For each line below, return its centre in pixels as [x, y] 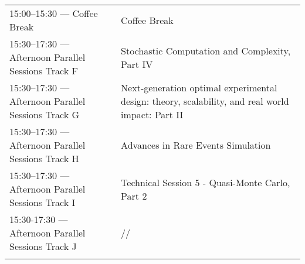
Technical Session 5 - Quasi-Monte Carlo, [206, 182]
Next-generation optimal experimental [199, 88]
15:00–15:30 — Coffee [54, 13]
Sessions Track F [44, 71]
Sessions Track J [43, 246]
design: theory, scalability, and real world [205, 101]
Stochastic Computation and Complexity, [206, 50]
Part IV [137, 64]
